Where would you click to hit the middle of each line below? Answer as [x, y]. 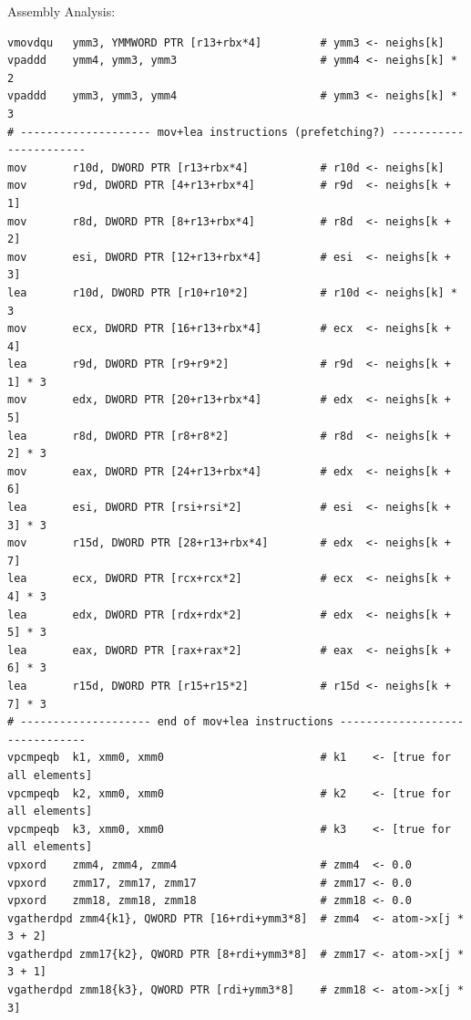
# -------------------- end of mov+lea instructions [170, 722]
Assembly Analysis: [61, 11]
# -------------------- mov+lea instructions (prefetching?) [197, 132]
